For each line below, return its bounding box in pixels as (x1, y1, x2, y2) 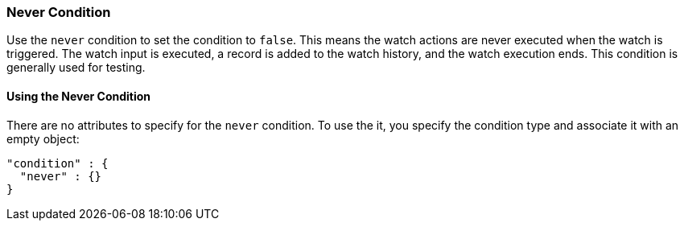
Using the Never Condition (6, 89, 151, 103)
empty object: (6, 131, 80, 146)
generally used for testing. (6, 60, 146, 75)
